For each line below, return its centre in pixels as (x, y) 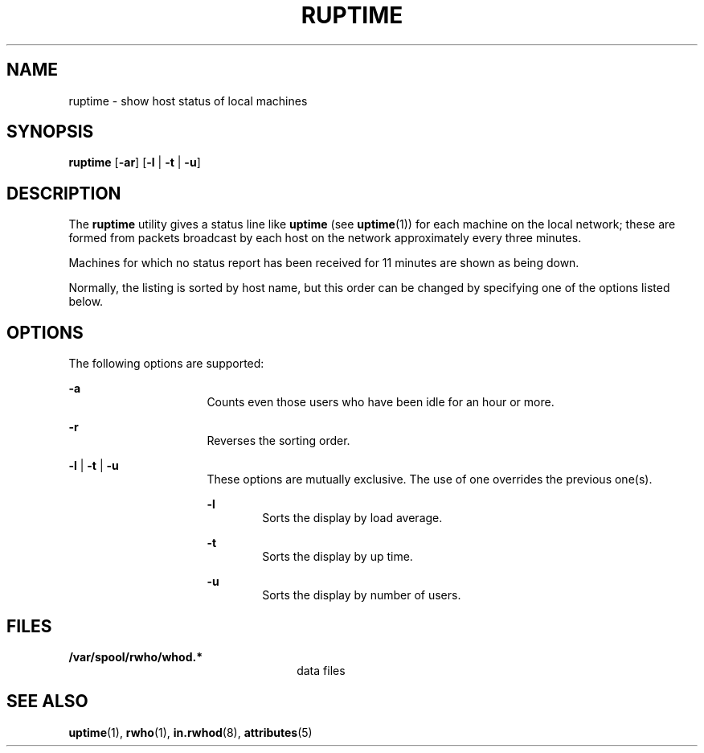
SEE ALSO (47, 702)
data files (321, 670)
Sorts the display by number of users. (362, 595)
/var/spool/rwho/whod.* (135, 656)
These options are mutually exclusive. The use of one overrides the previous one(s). (430, 479)
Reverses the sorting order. (278, 441)
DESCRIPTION (64, 193)
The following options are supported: (166, 364)
